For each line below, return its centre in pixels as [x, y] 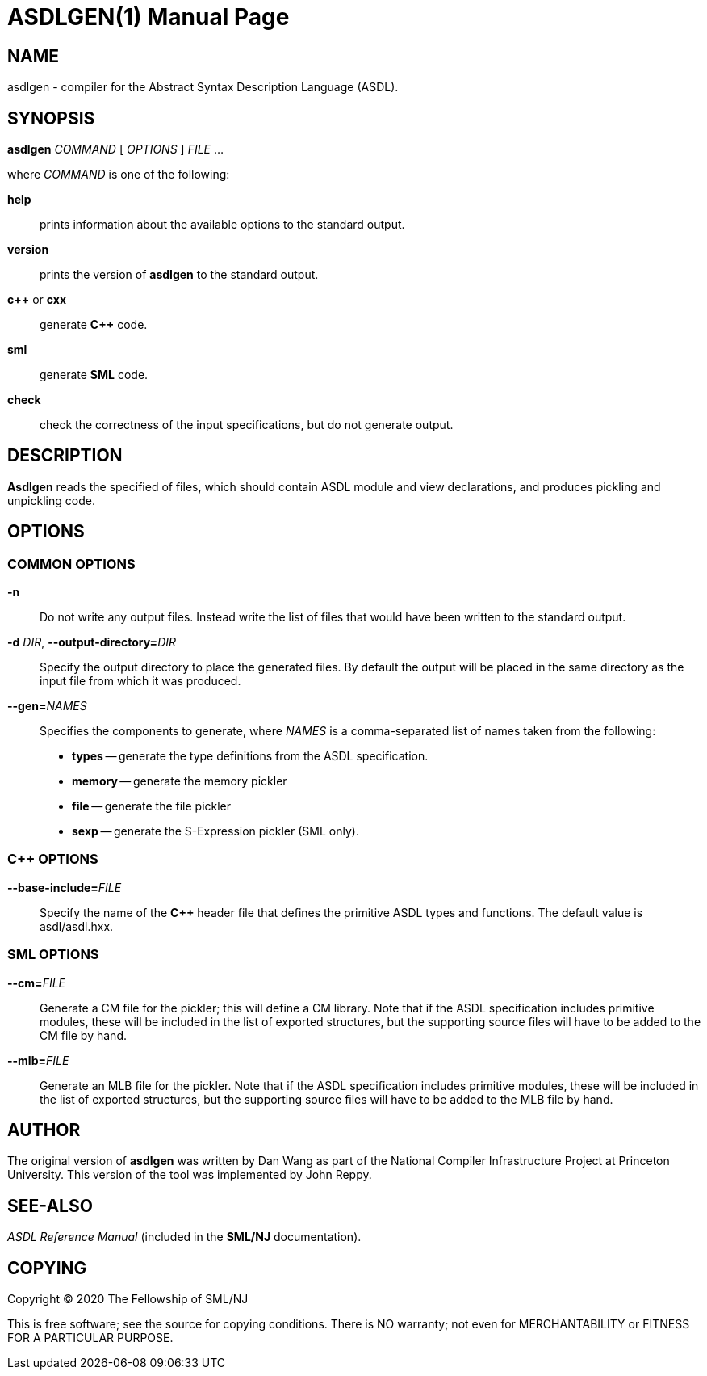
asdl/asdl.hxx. [77, 926]
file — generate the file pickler [152, 806]
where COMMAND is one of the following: [119, 175]
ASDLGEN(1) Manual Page [149, 17]
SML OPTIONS [53, 955]
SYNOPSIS [51, 118]
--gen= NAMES [47, 706]
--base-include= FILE [65, 887]
